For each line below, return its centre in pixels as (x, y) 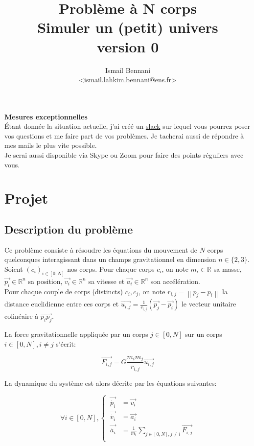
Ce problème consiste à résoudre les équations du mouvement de (101, 249)
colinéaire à (22, 316)
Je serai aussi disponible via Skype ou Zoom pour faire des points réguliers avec (124, 155)
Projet (26, 198)
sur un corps (204, 334)
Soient (14, 269)
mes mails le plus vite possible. (51, 145)
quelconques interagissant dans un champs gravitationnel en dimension (110, 259)
